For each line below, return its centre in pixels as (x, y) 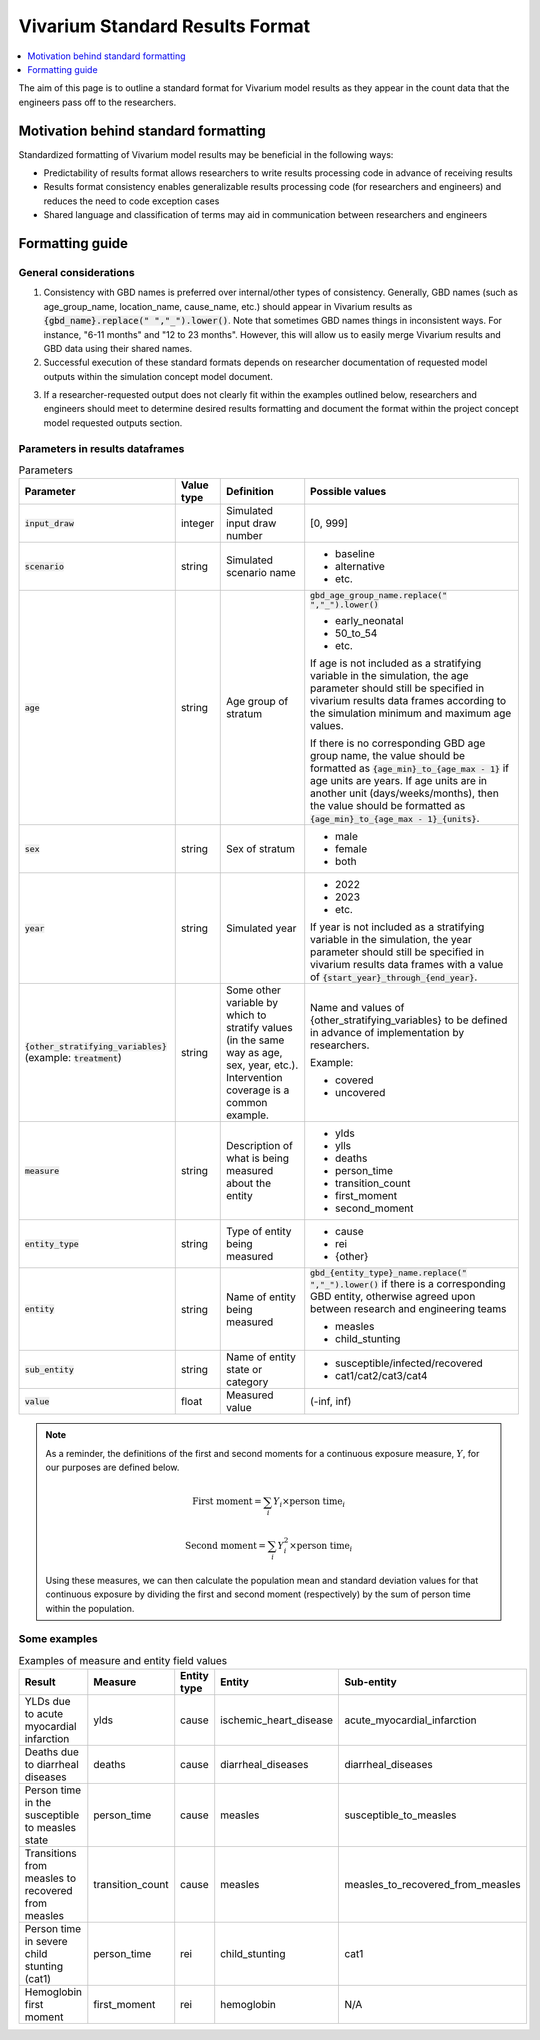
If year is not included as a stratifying (397, 927)
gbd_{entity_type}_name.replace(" (388, 1273)
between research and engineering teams (408, 1309)
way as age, (254, 1053)
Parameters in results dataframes (101, 448)
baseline (355, 554)
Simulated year (261, 928)
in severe (46, 1942)
